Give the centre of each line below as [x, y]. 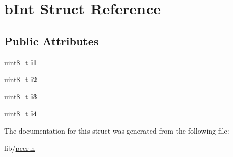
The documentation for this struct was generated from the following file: [117, 130]
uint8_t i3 [21, 96]
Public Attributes [51, 41]
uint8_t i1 [21, 62]
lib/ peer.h [20, 148]
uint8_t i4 [21, 113]
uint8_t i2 [21, 79]
